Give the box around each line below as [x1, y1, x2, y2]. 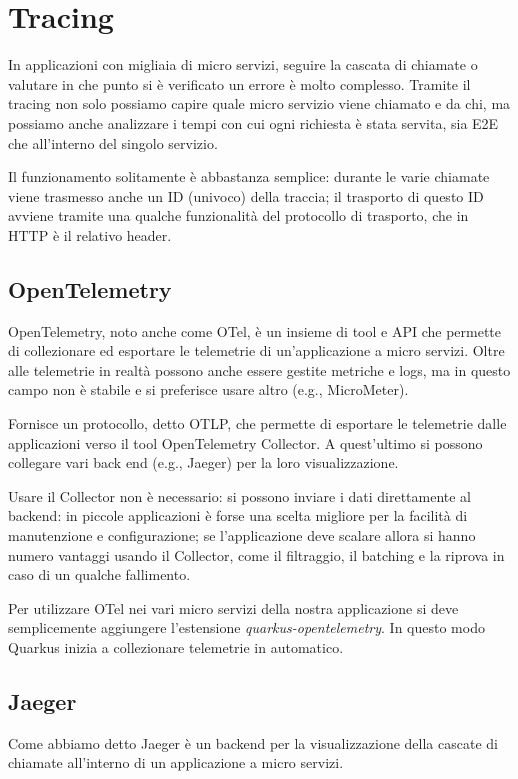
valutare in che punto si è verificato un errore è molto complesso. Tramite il [8, 73, 471, 94]
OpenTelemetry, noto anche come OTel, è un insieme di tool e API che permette [8, 320, 502, 341]
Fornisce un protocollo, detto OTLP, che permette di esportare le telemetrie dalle [8, 413, 507, 434]
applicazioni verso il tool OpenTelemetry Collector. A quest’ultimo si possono [8, 432, 483, 453]
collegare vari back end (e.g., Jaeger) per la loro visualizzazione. [8, 452, 399, 473]
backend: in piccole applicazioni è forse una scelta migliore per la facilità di [8, 505, 468, 526]
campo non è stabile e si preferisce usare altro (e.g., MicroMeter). [8, 379, 409, 400]
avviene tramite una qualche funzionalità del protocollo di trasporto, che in [8, 205, 469, 226]
